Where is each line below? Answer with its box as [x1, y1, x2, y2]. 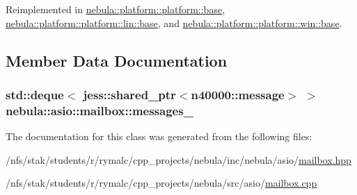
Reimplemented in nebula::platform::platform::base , [6, 2, 225, 16]
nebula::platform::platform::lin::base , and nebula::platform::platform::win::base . [6, 15, 342, 30]
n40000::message [191, 85, 285, 103]
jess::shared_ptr [83, 85, 176, 103]
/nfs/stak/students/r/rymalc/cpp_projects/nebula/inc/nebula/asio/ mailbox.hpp [6, 152, 351, 167]
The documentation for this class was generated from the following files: [6, 129, 312, 144]
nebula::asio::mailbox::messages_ [6, 101, 193, 119]
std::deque [6, 85, 64, 103]
